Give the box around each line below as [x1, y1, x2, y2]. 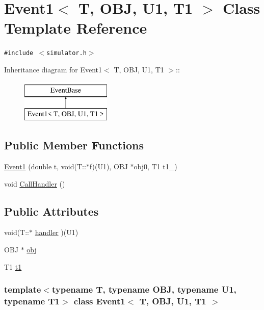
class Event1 [73, 294, 125, 307]
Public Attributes [4, 203, 99, 219]
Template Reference [4, 17, 147, 38]
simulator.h [46, 49, 87, 57]
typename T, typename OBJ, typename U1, [51, 283, 236, 296]
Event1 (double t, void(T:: [4, 161, 86, 171]
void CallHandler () [4, 178, 65, 189]
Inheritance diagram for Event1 [4, 64, 102, 74]
